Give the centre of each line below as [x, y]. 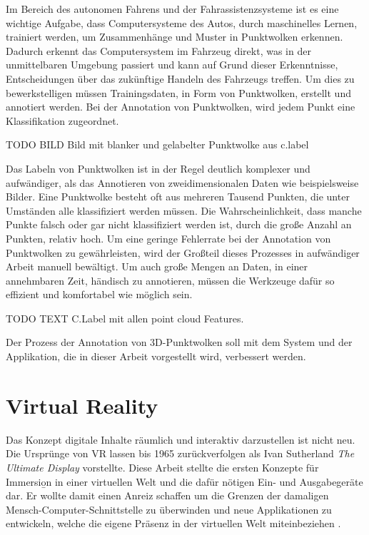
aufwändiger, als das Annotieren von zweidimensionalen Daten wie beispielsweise [182, 182]
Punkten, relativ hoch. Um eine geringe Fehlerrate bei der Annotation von [168, 238]
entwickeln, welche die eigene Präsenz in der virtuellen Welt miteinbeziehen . [173, 523]
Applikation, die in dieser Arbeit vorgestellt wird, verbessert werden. [156, 356]
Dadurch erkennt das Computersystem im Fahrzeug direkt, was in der [158, 50]
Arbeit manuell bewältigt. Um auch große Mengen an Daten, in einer [157, 266]
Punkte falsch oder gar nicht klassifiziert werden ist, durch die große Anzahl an [179, 224]
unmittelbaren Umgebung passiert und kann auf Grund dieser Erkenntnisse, [172, 65]
